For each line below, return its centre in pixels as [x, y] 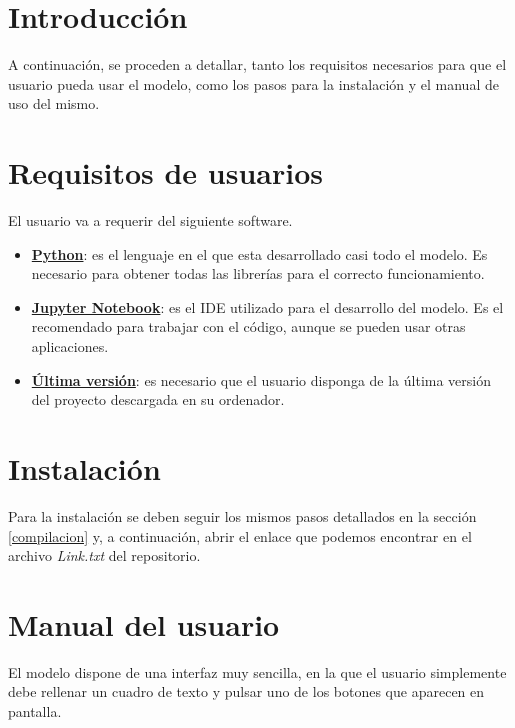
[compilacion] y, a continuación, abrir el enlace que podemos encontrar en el [240, 535]
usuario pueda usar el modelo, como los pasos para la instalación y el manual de [253, 83]
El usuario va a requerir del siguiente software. [150, 220]
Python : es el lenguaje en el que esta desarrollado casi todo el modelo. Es [259, 253]
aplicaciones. [70, 346]
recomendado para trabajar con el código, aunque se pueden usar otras [248, 326]
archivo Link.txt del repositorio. [104, 555]
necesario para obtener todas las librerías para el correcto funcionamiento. [258, 273]
